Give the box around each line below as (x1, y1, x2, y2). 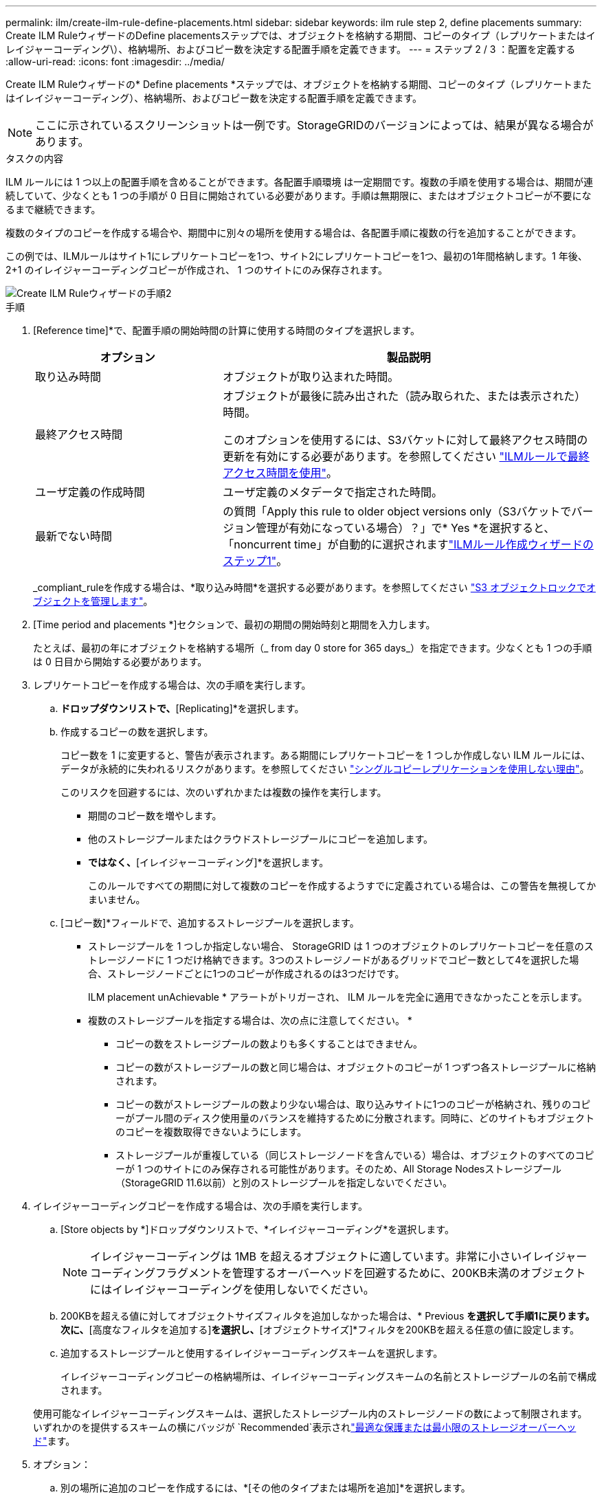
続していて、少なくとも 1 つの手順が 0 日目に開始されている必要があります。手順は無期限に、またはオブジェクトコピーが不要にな (5, 190, 592, 201)
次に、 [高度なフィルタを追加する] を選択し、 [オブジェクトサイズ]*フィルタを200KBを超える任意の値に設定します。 (60, 1324, 580, 1335)
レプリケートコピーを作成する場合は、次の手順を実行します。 (33, 679, 311, 691)
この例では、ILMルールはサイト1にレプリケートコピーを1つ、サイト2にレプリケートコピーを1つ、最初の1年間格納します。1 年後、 (5, 250, 588, 262)
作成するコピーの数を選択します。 (60, 726, 214, 737)
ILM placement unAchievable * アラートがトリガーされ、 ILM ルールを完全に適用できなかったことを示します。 (88, 991, 588, 1003)
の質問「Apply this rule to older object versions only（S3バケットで (223, 504, 572, 518)
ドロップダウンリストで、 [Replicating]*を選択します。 (60, 702, 304, 714)
